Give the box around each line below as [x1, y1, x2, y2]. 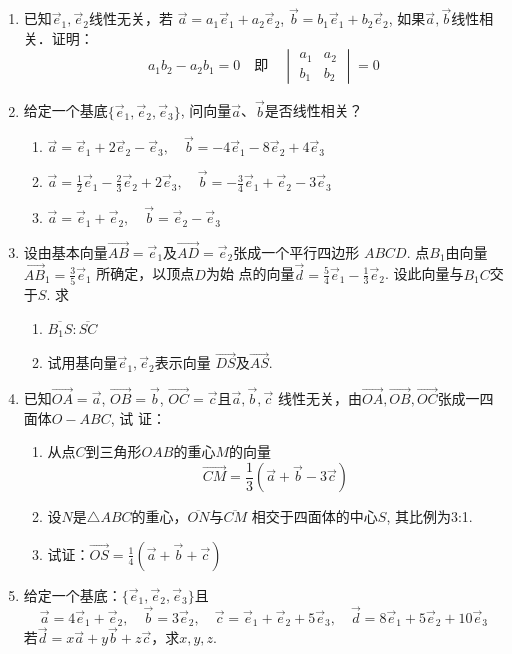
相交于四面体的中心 [251, 506, 378, 527]
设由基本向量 [23, 241, 108, 262]
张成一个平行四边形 [233, 241, 360, 262]
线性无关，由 [277, 388, 362, 409]
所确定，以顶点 [96, 263, 195, 284]
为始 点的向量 [205, 263, 295, 284]
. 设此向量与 [384, 263, 464, 284]
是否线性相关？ [264, 100, 363, 121]
